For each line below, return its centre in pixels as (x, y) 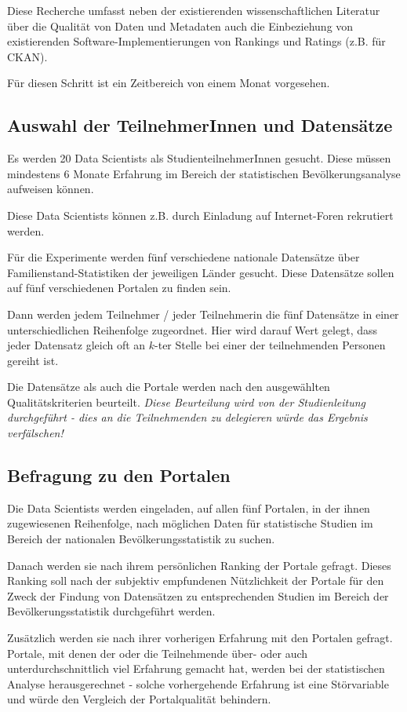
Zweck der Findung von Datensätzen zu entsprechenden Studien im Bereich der (198, 595)
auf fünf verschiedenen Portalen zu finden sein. (119, 288)
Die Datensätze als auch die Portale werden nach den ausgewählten (169, 387)
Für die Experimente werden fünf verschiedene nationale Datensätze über (184, 257)
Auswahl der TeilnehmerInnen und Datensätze (200, 125)
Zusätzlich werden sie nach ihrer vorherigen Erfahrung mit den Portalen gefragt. (200, 638)
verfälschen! (35, 433)
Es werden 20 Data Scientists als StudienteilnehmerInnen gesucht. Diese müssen (199, 158)
